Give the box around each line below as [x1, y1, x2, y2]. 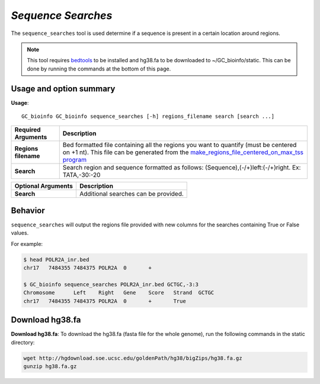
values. [11, 229, 29, 236]
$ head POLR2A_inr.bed [23, 256, 89, 263]
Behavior [11, 205, 46, 216]
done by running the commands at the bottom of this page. [27, 65, 171, 72]
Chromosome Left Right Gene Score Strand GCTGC [23, 289, 215, 296]
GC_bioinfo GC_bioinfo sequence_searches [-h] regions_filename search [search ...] [21, 113, 275, 120]
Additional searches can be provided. [79, 190, 184, 198]
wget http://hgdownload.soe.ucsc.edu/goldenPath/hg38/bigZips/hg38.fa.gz [23, 354, 242, 361]
